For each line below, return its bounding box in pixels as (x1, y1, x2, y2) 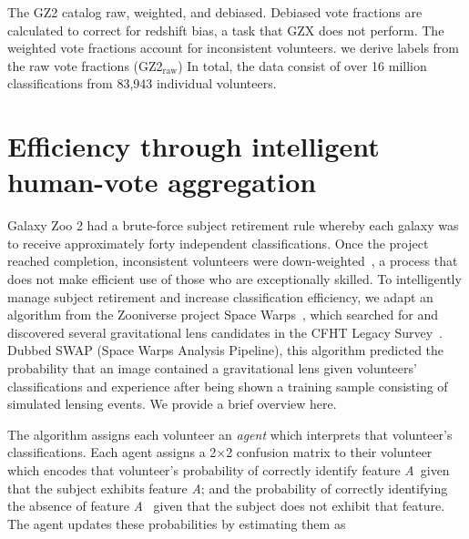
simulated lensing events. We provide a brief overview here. (7, 394, 337, 413)
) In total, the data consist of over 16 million (178, 56, 427, 75)
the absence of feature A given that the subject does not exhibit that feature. (7, 496, 445, 515)
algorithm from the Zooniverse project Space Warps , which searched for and (7, 305, 439, 324)
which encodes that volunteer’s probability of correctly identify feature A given (7, 461, 450, 479)
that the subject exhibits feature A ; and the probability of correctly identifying (7, 478, 448, 497)
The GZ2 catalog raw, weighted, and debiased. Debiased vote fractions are (7, 3, 423, 21)
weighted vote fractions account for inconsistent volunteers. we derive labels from (7, 38, 459, 57)
